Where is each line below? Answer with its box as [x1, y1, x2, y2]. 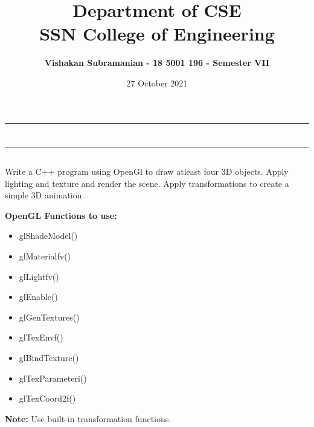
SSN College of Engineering [39, 21, 275, 46]
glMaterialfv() [19, 250, 71, 262]
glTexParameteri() [19, 371, 87, 384]
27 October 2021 [126, 76, 188, 89]
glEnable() [19, 290, 58, 303]
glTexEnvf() [19, 331, 63, 344]
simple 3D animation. [5, 189, 85, 201]
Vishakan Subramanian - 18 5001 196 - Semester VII [44, 56, 270, 69]
